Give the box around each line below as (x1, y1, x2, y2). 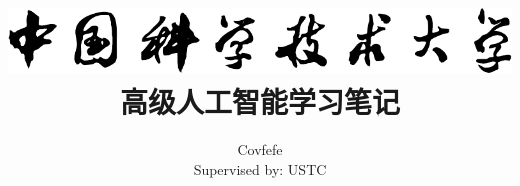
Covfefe (237, 139, 283, 160)
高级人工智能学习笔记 (119, 81, 400, 122)
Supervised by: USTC (193, 158, 327, 179)
